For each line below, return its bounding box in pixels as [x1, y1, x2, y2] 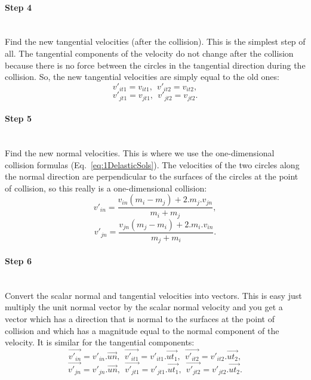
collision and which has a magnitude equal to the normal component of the [5, 324, 279, 336]
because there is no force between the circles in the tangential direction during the [5, 58, 306, 71]
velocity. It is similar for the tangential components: [5, 336, 195, 348]
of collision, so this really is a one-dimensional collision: [5, 181, 207, 194]
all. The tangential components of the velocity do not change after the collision [5, 47, 294, 59]
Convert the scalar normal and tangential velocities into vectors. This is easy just [5, 289, 302, 301]
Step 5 [5, 112, 32, 125]
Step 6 [5, 255, 32, 267]
